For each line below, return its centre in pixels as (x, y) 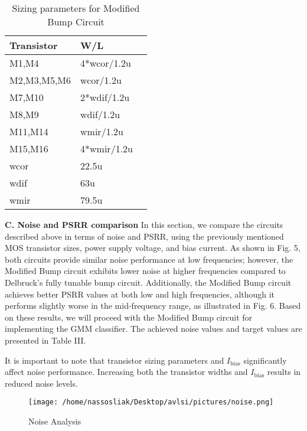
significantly (265, 360)
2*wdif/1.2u (105, 97)
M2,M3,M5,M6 (40, 80)
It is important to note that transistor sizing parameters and (115, 360)
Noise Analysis (55, 421)
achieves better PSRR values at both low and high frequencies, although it (140, 294)
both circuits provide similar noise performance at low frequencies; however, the (149, 259)
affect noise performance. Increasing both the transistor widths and (126, 372)
